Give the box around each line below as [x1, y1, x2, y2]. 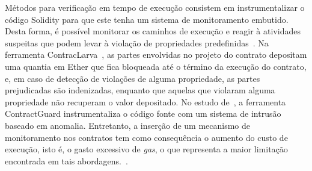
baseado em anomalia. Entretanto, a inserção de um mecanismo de [5, 119, 251, 131]
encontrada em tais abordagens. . [5, 154, 128, 167]
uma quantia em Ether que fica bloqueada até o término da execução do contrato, [5, 60, 307, 72]
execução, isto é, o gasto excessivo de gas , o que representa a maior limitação [5, 143, 288, 155]
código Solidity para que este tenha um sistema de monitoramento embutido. [5, 13, 289, 25]
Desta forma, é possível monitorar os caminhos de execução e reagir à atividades [5, 25, 301, 37]
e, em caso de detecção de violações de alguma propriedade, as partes [5, 72, 260, 84]
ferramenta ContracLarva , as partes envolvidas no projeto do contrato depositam [5, 48, 307, 61]
